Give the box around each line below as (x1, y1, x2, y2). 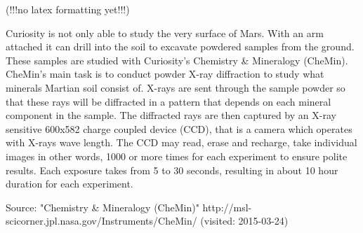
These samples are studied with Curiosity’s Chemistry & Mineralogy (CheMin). (6, 52, 348, 67)
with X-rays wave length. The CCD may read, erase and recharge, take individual (6, 135, 357, 150)
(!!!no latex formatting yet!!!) (6, 2, 130, 16)
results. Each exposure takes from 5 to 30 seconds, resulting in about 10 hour (6, 162, 338, 177)
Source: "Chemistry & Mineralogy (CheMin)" (6, 199, 199, 214)
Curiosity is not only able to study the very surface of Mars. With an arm (6, 25, 324, 40)
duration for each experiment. (6, 176, 133, 191)
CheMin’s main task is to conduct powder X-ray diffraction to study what (6, 66, 324, 81)
